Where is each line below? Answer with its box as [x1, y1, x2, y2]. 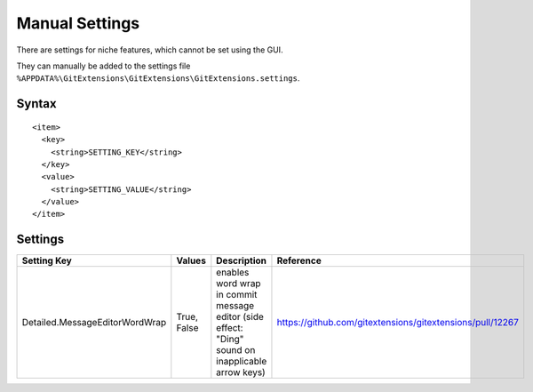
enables [216, 267, 250, 279]
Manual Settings [16, 13, 140, 33]
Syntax [16, 96, 57, 111]
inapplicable [216, 356, 267, 368]
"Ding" [216, 333, 244, 346]
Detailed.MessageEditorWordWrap [21, 316, 167, 329]
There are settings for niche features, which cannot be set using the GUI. [16, 44, 283, 55]
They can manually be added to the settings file [16, 60, 191, 71]
